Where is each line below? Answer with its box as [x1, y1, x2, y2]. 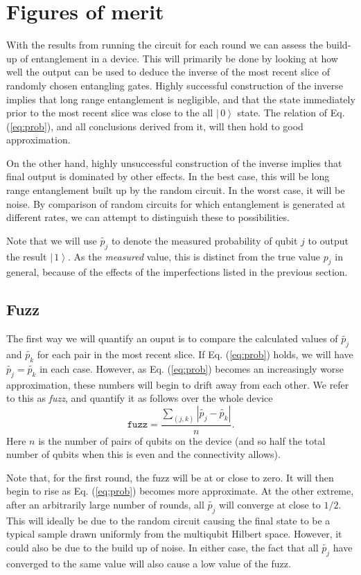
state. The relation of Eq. [237, 105, 345, 120]
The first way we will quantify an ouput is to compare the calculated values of [6, 331, 338, 346]
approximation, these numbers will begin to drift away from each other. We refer [6, 377, 349, 391]
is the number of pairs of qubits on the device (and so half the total [38, 433, 326, 448]
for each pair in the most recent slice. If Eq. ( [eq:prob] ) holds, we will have [37, 347, 353, 362]
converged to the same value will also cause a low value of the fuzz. [6, 556, 291, 570]
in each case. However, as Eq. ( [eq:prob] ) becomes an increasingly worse [39, 361, 344, 375]
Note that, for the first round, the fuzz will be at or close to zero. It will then [6, 470, 334, 484]
